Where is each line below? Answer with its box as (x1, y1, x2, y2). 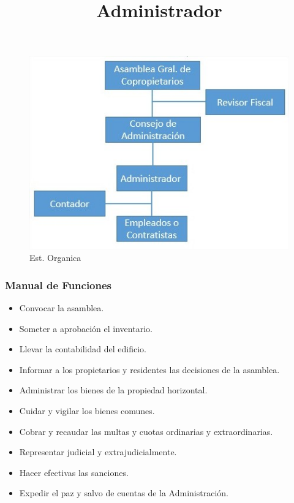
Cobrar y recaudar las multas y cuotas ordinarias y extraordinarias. (19, 425, 273, 437)
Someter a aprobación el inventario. (19, 322, 153, 335)
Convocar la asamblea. (19, 301, 104, 314)
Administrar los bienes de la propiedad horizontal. (19, 384, 208, 396)
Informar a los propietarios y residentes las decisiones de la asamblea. (19, 363, 280, 376)
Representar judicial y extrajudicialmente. (19, 445, 177, 458)
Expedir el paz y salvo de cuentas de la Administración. (19, 486, 228, 499)
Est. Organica (29, 251, 81, 264)
